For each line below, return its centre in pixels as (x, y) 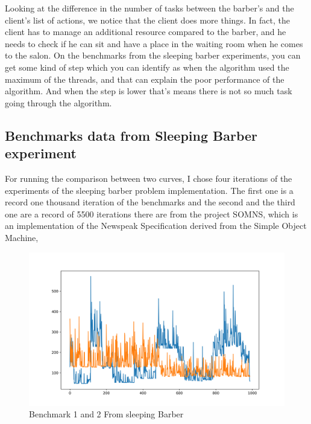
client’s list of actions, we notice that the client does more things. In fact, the (147, 20)
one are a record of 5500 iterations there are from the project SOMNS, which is (152, 214)
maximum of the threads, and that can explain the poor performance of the (145, 79)
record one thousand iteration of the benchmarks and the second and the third (150, 202)
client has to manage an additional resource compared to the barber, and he (146, 32)
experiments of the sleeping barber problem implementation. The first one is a (149, 190)
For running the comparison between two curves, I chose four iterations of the (149, 178)
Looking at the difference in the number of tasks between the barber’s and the (149, 8)
